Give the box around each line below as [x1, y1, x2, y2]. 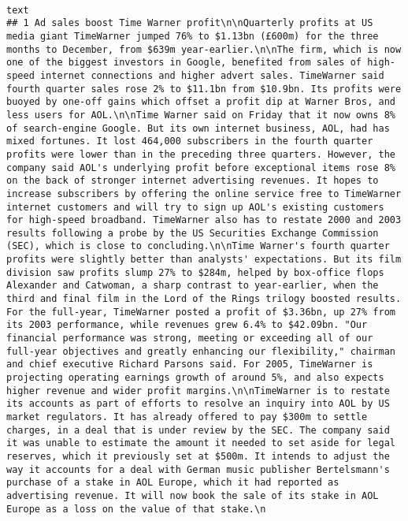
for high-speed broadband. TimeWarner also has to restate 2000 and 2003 [6, 214, 402, 226]
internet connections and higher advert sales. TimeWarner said [39, 69, 384, 81]
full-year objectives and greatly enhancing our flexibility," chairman [6, 345, 395, 357]
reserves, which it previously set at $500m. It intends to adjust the [6, 450, 390, 462]
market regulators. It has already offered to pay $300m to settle [6, 411, 368, 422]
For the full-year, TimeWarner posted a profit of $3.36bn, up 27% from [6, 306, 395, 318]
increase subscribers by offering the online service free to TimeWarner [6, 188, 402, 199]
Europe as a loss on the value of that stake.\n [6, 503, 266, 515]
